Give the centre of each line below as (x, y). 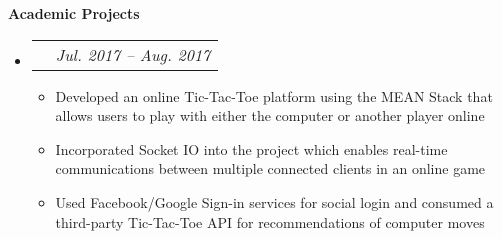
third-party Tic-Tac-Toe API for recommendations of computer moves (270, 221)
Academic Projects (74, 13)
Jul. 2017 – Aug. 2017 (133, 54)
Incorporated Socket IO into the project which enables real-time (251, 148)
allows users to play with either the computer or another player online (270, 115)
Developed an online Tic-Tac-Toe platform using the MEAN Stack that (274, 95)
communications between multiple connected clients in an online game (270, 168)
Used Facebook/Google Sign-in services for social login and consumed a (274, 201)
